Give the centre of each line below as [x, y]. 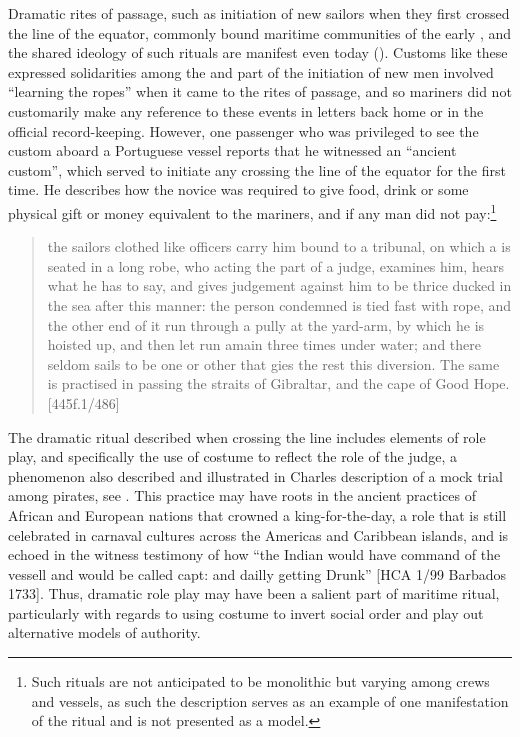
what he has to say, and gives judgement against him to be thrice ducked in [279, 285]
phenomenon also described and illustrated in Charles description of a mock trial [255, 475]
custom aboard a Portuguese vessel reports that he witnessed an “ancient [232, 150]
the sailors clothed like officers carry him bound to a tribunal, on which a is [279, 246]
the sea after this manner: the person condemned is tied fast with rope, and [279, 304]
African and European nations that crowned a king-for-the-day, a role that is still [257, 514]
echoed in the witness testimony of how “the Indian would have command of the [254, 554]
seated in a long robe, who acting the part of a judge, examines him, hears [275, 265]
